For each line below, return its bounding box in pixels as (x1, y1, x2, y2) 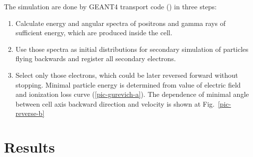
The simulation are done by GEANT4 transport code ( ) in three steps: (4, 1, 217, 11)
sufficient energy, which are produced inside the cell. (15, 27, 172, 38)
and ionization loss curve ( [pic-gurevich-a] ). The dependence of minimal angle (15, 89, 249, 99)
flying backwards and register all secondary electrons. (15, 53, 176, 64)
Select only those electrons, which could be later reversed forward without (15, 69, 238, 80)
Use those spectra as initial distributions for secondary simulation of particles (15, 44, 249, 54)
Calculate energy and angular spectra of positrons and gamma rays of (15, 18, 225, 28)
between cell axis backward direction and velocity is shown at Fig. (15, 98, 215, 109)
